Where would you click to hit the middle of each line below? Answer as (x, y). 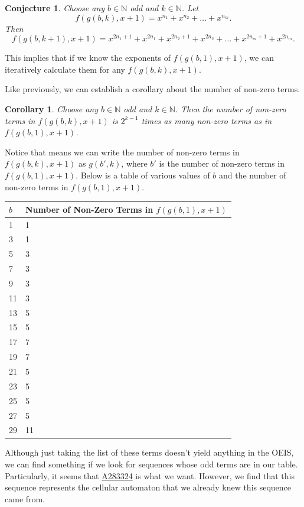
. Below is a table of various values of (143, 175)
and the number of (253, 175)
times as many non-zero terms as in (207, 120)
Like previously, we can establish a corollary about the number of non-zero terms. (153, 89)
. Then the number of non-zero (231, 109)
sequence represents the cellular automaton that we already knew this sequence (148, 487)
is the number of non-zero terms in (222, 163)
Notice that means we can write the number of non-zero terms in (122, 152)
